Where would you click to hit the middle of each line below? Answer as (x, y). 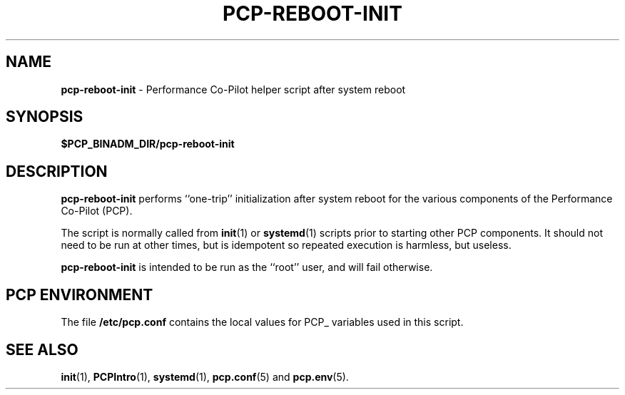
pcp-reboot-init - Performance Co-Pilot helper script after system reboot (233, 89)
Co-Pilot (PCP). (97, 211)
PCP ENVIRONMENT (80, 294)
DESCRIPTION (57, 171)
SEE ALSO (42, 349)
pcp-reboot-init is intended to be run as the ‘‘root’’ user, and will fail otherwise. (247, 267)
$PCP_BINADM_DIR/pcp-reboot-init (148, 144)
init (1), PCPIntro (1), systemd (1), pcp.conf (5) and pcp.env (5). (205, 376)
